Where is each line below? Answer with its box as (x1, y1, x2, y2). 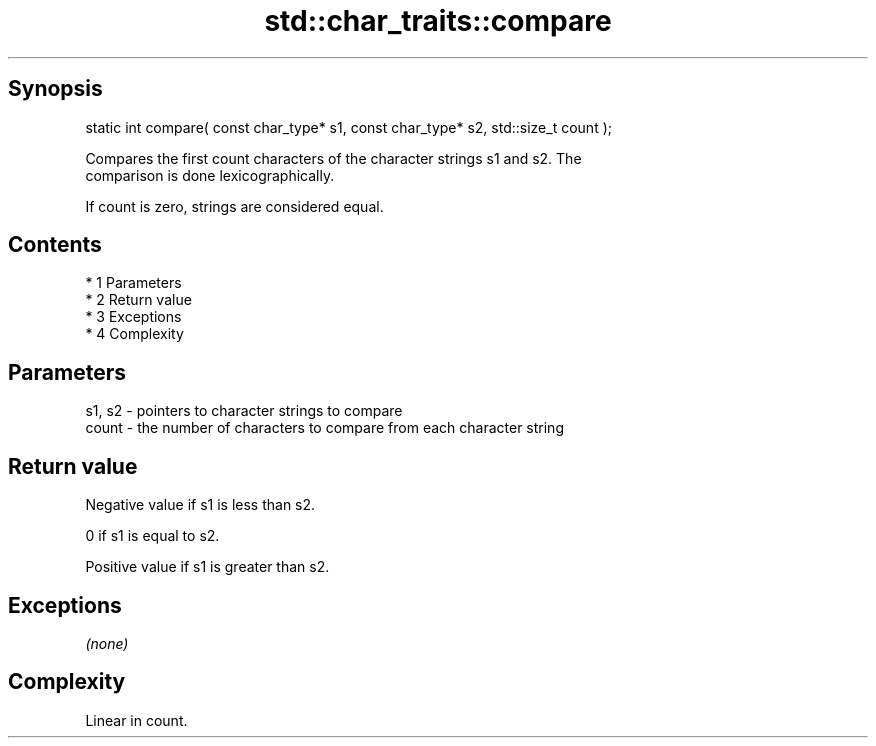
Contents (8, 232, 102, 258)
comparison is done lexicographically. (85, 166, 335, 184)
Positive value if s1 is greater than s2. (85, 558, 330, 576)
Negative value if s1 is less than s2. (85, 496, 316, 514)
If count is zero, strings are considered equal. (85, 197, 384, 215)
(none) (85, 634, 129, 652)
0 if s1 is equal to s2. (85, 527, 220, 545)
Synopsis (8, 76, 103, 102)
